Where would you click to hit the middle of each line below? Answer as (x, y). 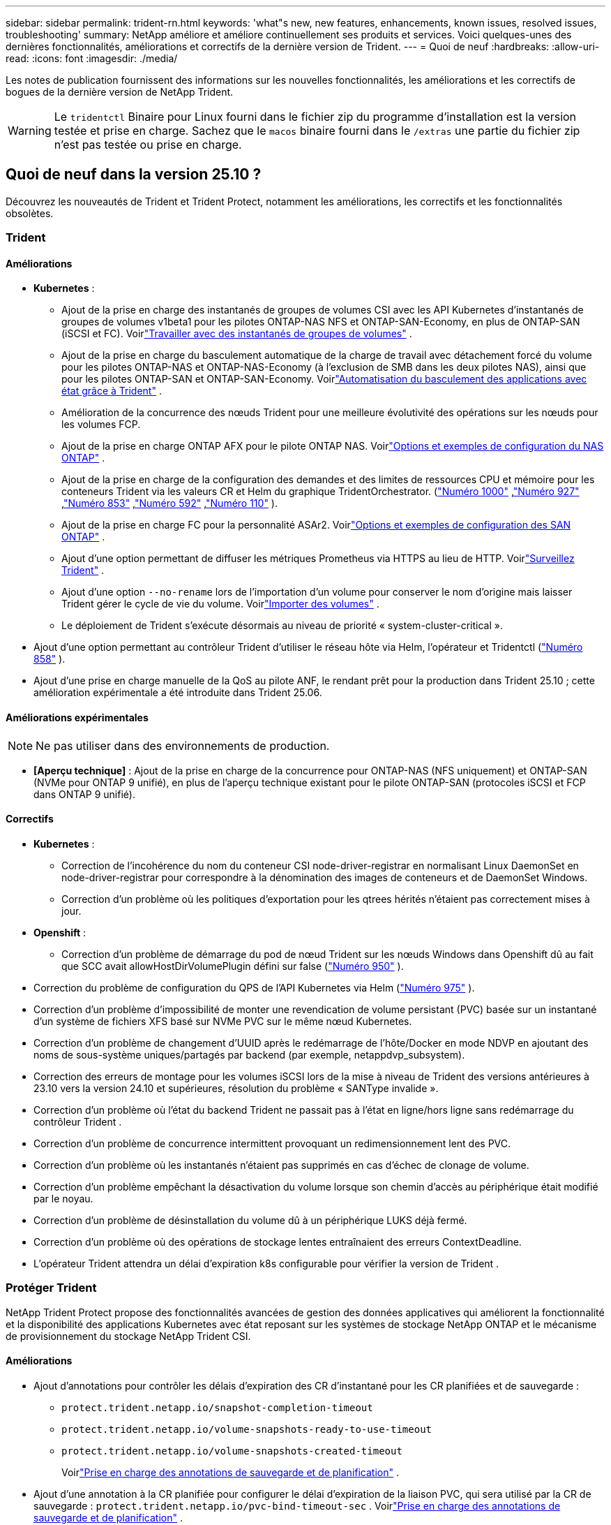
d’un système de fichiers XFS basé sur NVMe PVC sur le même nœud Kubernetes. (223, 1021)
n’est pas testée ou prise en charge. (148, 145)
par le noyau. (63, 1198)
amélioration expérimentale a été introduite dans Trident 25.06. (178, 693)
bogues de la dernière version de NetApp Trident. (120, 92)
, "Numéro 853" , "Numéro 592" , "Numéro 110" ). (169, 503)
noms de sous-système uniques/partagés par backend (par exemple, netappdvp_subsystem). (249, 1054)
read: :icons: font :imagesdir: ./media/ (92, 58)
